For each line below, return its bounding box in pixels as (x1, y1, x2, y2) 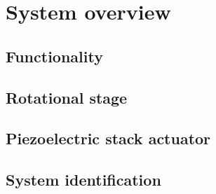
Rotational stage (6, 86, 128, 108)
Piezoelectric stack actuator (6, 127, 211, 149)
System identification (6, 169, 161, 190)
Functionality (6, 45, 103, 67)
